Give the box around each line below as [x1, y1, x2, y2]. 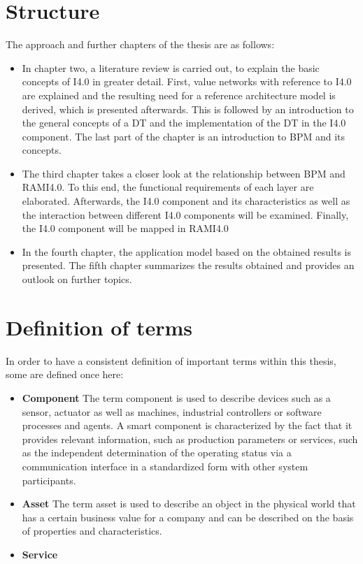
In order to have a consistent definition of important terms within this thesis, [6, 353, 336, 368]
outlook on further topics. [22, 272, 132, 287]
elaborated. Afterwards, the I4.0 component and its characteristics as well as [22, 194, 350, 208]
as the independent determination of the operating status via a [22, 445, 292, 460]
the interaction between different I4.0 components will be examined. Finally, [22, 207, 349, 222]
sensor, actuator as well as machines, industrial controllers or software [22, 404, 322, 419]
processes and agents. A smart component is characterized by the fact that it [22, 418, 353, 433]
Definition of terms [6, 312, 193, 341]
